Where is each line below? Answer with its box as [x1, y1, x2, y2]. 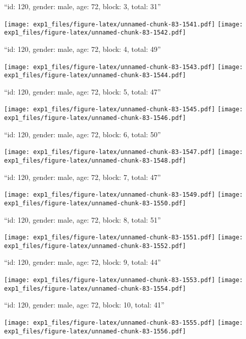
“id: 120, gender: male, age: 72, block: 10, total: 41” [4, 299, 165, 310]
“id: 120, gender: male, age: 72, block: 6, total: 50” [4, 129, 161, 139]
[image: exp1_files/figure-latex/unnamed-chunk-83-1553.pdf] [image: [4, 276, 243, 284]
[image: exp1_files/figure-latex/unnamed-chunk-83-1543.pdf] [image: [4, 63, 243, 71]
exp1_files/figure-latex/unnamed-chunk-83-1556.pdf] [4, 327, 186, 335]
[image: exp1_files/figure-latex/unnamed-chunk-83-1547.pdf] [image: [4, 148, 243, 156]
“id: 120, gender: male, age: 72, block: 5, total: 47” [4, 86, 161, 97]
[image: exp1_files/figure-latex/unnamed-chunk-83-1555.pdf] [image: [4, 319, 243, 326]
